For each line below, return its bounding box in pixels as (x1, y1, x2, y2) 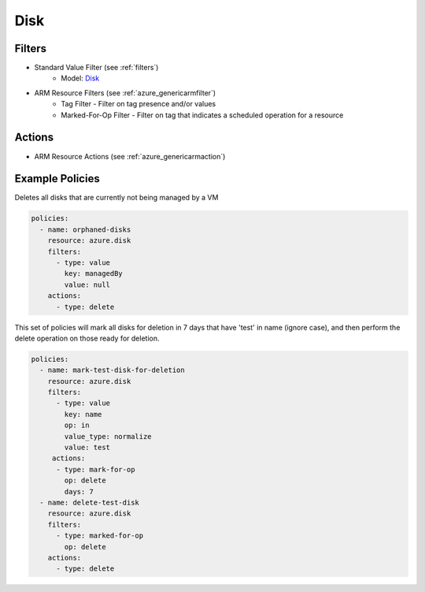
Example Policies (14, 172, 100, 185)
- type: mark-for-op (56, 465, 135, 474)
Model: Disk (61, 73, 100, 83)
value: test (64, 443, 110, 452)
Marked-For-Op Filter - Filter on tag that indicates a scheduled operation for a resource (61, 110, 344, 120)
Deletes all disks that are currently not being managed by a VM (14, 193, 219, 203)
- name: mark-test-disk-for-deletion (39, 366, 185, 374)
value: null (64, 280, 110, 289)
